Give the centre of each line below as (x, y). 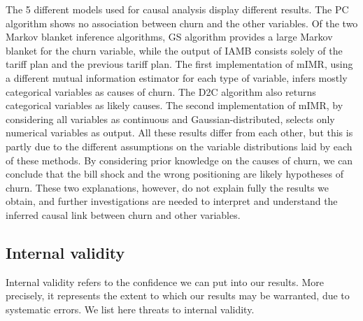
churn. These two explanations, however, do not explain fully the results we (168, 187)
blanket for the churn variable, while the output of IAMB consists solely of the (174, 50)
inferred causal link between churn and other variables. (123, 214)
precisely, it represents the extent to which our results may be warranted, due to (178, 295)
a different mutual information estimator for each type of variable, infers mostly (177, 77)
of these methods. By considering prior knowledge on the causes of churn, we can (179, 160)
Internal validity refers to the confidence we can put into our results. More (165, 281)
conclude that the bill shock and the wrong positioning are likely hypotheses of (175, 174)
